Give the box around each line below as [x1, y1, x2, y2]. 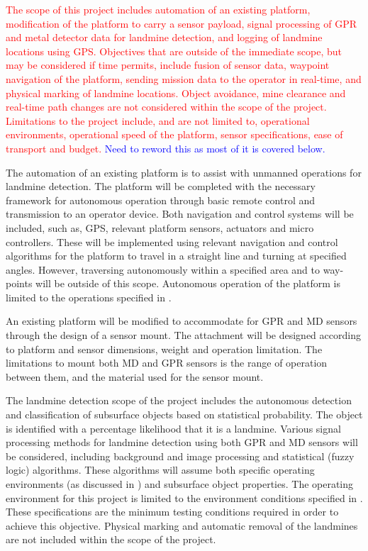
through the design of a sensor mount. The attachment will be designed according [6, 328, 361, 343]
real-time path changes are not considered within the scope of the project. [6, 99, 327, 114]
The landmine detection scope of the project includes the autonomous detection [6, 393, 352, 408]
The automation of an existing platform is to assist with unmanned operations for [6, 165, 362, 179]
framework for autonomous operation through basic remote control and [6, 192, 316, 207]
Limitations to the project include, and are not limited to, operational [6, 113, 310, 128]
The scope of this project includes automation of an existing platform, [6, 2, 311, 16]
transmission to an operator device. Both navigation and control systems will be [6, 206, 354, 221]
